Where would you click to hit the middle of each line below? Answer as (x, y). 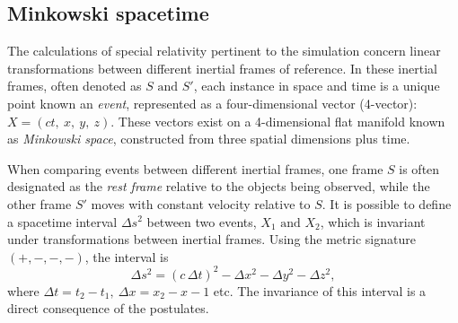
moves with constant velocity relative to (201, 203)
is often (419, 168)
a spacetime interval (62, 221)
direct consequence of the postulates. (108, 308)
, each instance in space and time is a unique (317, 86)
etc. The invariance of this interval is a (320, 290)
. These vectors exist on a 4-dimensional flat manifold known (278, 121)
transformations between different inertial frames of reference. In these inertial (222, 68)
